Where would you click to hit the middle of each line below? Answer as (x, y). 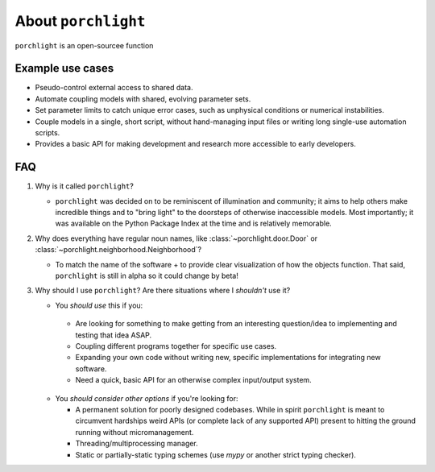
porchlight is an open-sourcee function (84, 45)
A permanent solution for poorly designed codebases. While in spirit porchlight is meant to (230, 409)
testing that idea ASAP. (114, 335)
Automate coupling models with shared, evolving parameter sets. (143, 99)
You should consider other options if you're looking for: (147, 398)
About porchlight (80, 21)
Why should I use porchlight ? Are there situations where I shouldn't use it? (163, 291)
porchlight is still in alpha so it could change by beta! (147, 276)
